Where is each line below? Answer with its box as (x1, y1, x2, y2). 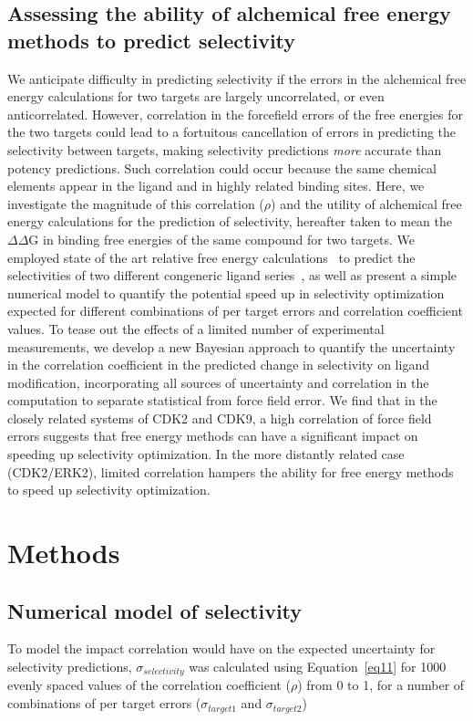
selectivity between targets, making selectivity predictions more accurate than (7, 140, 442, 159)
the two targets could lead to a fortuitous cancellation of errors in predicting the (7, 122, 457, 141)
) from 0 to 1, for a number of (297, 675, 465, 695)
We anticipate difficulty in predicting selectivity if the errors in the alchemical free (7, 68, 467, 88)
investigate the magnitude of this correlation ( (7, 193, 264, 213)
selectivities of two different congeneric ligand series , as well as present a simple (7, 266, 458, 285)
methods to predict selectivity (7, 26, 296, 54)
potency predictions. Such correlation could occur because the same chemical (7, 158, 437, 177)
